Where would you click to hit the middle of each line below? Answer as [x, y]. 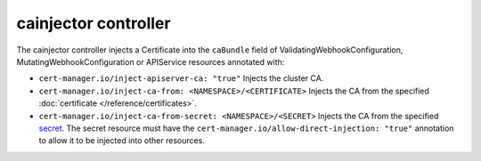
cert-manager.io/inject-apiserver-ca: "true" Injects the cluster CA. [181, 78]
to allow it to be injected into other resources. [122, 141]
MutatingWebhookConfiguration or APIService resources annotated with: [151, 61]
